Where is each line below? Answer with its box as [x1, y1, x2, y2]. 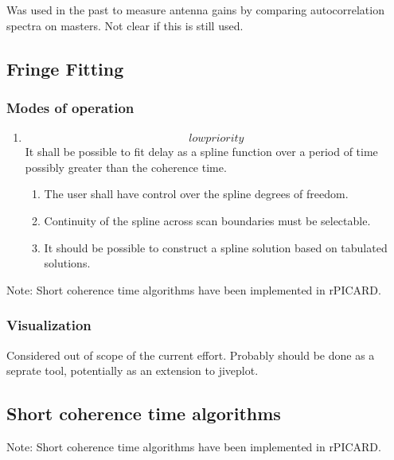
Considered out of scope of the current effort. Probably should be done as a [6, 346, 375, 363]
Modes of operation [6, 97, 135, 117]
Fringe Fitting [6, 56, 124, 80]
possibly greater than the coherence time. [25, 158, 227, 175]
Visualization [6, 315, 92, 335]
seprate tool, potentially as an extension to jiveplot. [6, 362, 259, 379]
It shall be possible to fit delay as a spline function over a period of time [25, 143, 378, 160]
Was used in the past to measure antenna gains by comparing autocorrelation [6, 2, 384, 18]
